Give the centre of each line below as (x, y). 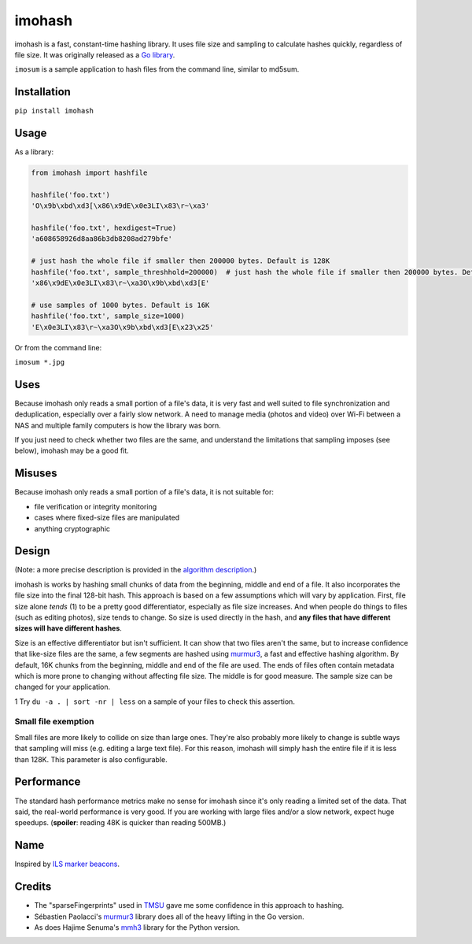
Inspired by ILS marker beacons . (67, 864)
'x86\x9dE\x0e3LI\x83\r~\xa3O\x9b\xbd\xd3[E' (120, 283)
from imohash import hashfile (89, 173)
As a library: (34, 152)
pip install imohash (54, 111)
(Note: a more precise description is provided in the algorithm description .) (136, 570)
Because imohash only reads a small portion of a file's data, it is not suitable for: (144, 492)
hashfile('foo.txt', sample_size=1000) (108, 316)
